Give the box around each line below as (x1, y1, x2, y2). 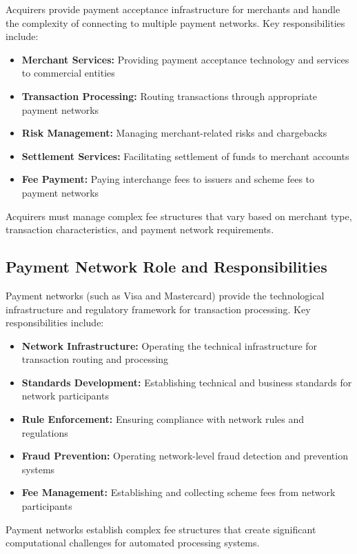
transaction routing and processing (21, 352, 169, 366)
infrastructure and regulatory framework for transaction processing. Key (6, 301, 311, 316)
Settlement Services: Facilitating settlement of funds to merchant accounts (21, 148, 349, 163)
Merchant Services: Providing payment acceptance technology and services (21, 52, 349, 66)
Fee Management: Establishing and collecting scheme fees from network (21, 485, 336, 499)
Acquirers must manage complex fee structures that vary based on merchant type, (6, 208, 352, 223)
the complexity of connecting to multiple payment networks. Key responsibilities (6, 15, 345, 30)
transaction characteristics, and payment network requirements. (6, 222, 274, 237)
